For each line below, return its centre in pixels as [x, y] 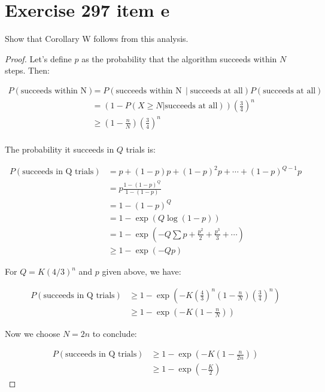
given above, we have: [142, 271]
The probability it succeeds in [60, 149]
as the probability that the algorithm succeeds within [179, 58]
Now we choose [33, 333]
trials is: [141, 149]
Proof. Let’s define [38, 58]
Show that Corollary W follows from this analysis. [97, 39]
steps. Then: [27, 70]
